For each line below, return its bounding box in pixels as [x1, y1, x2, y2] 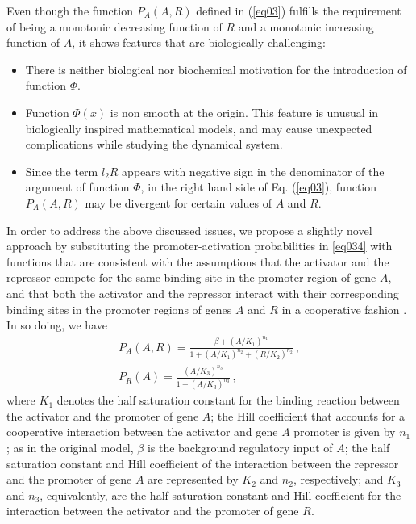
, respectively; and [293, 471, 384, 488]
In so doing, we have [6, 316, 107, 333]
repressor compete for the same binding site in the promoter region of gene [6, 269, 376, 286]
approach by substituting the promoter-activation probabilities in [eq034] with [6, 237, 393, 254]
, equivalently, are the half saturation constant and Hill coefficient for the [40, 486, 401, 503]
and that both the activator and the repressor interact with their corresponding [6, 284, 399, 301]
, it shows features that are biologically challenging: [72, 34, 326, 51]
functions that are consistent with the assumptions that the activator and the [6, 253, 389, 270]
